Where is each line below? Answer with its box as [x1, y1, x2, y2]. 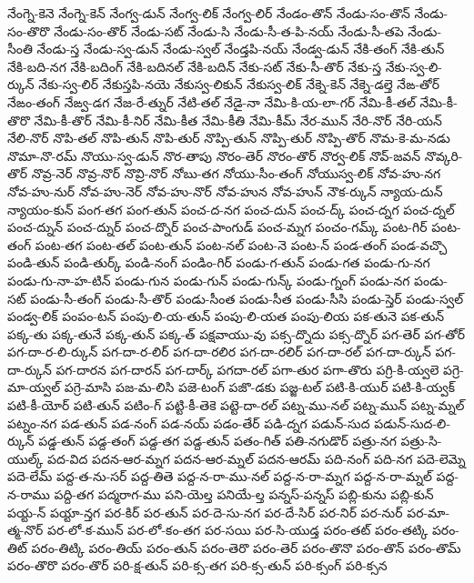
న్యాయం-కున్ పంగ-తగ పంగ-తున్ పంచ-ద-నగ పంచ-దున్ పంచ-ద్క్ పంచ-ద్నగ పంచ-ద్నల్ [7, 199, 455, 218]
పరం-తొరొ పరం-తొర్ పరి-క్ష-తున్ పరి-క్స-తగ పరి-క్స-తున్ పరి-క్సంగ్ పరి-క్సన [7, 556, 388, 575]
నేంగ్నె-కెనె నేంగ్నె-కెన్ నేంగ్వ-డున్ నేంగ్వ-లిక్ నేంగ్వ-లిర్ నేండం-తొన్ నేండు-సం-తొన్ [7, 4, 410, 22]
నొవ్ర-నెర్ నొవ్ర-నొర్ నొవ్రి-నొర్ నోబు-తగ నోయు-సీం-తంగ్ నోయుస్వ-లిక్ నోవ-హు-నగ [31, 164, 441, 183]
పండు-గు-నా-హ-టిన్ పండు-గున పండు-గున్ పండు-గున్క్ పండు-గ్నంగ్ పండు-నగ [7, 270, 410, 289]
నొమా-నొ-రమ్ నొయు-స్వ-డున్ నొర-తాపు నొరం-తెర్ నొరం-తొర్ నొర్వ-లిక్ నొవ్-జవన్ [7, 146, 421, 165]
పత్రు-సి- [400, 431, 442, 450]
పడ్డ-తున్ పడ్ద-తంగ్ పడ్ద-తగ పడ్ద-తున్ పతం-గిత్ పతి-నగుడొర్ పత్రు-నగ [38, 431, 397, 450]
